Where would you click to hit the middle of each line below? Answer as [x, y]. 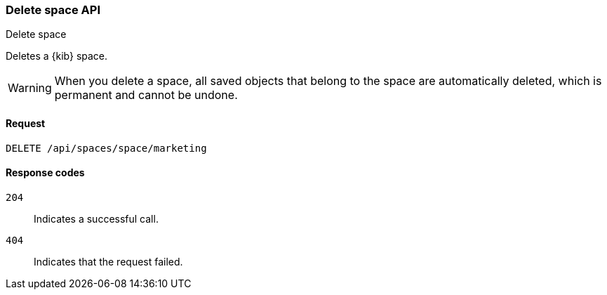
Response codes [45, 173]
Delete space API [53, 10]
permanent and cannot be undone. [146, 95]
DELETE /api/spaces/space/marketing [106, 148]
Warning [30, 88]
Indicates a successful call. [96, 218]
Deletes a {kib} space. [57, 56]
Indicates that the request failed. [108, 261]
